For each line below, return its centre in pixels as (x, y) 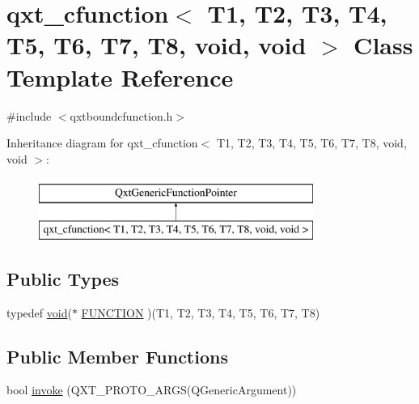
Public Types (63, 278)
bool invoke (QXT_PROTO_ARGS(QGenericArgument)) (152, 390)
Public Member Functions (117, 356)
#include (29, 115)
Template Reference (120, 77)
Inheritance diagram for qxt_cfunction (102, 143)
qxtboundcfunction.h (121, 115)
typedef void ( (39, 312)
